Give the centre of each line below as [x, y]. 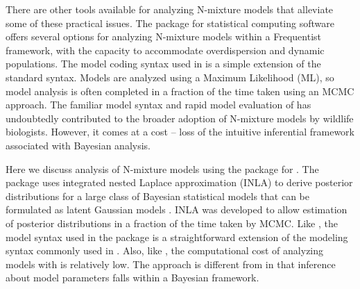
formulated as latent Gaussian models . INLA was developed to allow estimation [177, 209]
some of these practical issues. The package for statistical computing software [170, 23]
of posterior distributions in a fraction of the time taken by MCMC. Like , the [172, 223]
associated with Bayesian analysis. [78, 145]
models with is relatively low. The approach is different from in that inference [171, 264]
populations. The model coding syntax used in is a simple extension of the [163, 64]
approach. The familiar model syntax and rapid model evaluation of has [158, 105]
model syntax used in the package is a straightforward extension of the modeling [177, 237]
